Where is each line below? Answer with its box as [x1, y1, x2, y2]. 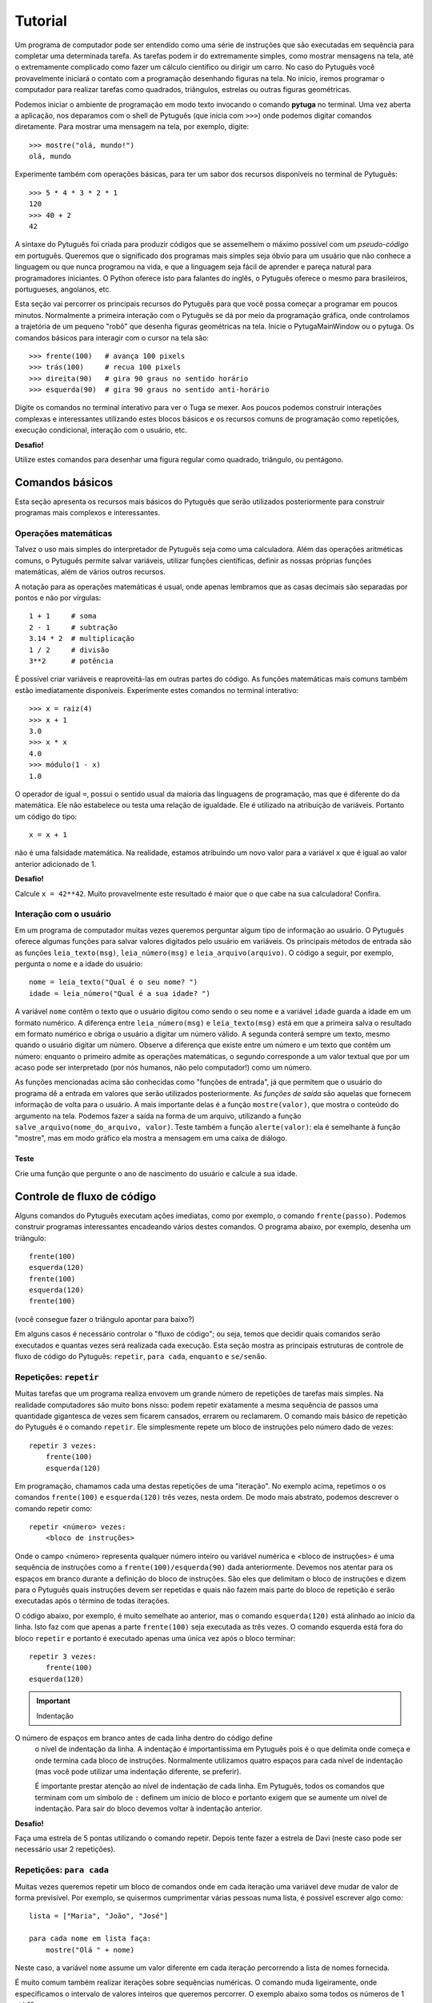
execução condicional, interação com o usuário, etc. [14, 425, 188, 435]
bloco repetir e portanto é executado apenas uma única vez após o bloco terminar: [14, 1633, 296, 1642]
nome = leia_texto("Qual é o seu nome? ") [29, 977, 198, 987]
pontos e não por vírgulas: [14, 593, 102, 603]
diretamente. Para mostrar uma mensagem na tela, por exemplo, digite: [14, 122, 250, 131]
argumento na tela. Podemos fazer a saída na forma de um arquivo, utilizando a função [14, 1110, 302, 1121]
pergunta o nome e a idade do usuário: [14, 958, 143, 969]
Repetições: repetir [14, 1371, 99, 1382]
